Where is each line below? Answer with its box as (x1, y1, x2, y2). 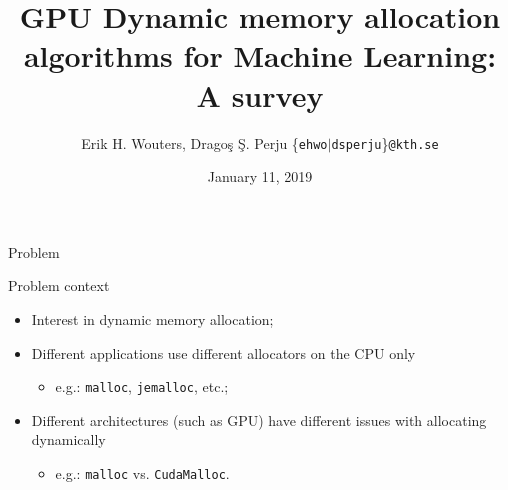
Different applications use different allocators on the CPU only (31, 342, 416, 363)
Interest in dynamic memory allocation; (31, 308, 274, 329)
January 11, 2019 (207, 166, 313, 187)
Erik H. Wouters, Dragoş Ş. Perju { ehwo (81, 132, 328, 153)
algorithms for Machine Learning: (23, 35, 497, 76)
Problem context (8, 275, 110, 296)
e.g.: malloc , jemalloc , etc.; (55, 376, 229, 397)
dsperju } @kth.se (331, 132, 439, 153)
